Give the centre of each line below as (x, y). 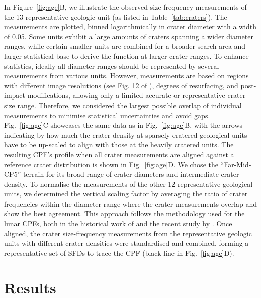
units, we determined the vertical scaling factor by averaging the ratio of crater (126, 194)
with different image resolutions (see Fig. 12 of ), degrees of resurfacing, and (121, 85)
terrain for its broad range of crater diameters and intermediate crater (131, 174)
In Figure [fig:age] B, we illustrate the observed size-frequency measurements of (125, 7)
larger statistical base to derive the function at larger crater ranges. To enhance (126, 56)
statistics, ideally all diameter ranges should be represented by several (112, 66)
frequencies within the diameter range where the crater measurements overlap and (130, 203)
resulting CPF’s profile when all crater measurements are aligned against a (119, 154)
